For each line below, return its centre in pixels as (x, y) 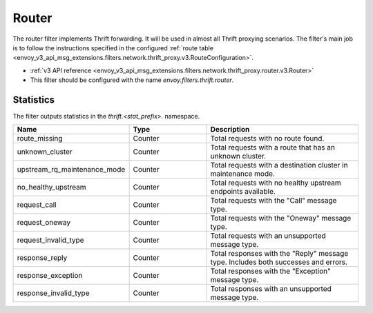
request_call (37, 205)
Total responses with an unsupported (271, 289)
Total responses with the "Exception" (270, 271)
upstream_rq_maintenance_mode (71, 170)
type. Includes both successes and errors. (279, 262)
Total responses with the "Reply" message (279, 254)
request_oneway (44, 223)
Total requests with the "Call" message (274, 201)
